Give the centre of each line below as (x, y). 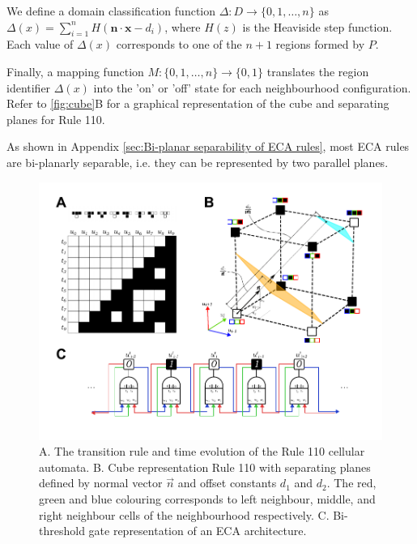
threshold (62, 531)
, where (183, 26)
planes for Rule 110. (56, 119)
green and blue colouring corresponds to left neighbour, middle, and (207, 499)
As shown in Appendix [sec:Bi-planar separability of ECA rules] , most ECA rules (208, 146)
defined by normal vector (101, 483)
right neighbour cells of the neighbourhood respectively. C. (184, 514)
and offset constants (227, 483)
